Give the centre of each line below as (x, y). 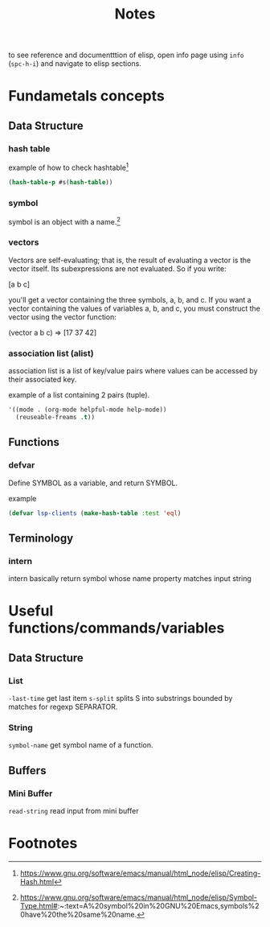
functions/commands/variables (117, 628)
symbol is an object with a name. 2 (64, 220)
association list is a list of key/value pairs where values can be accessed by (133, 371)
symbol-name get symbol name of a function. (81, 745)
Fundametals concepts (86, 96)
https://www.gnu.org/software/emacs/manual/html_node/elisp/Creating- (140, 873)
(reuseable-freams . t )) (55, 418)
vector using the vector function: (62, 317)
